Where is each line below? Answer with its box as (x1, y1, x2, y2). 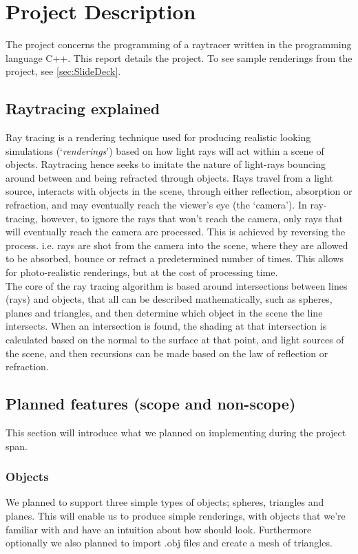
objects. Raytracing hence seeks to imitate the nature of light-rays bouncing (6, 157, 326, 171)
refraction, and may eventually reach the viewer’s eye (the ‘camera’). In (6, 198, 307, 212)
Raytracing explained (6, 98, 160, 119)
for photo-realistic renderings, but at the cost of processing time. (6, 265, 278, 279)
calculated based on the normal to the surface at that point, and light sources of (6, 332, 344, 347)
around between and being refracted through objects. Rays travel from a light (6, 170, 333, 184)
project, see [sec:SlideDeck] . (6, 64, 121, 78)
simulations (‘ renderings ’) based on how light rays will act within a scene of (6, 143, 324, 158)
